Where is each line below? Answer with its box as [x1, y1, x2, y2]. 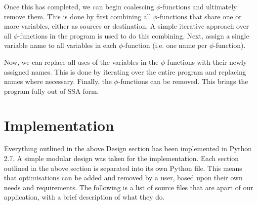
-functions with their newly [165, 56, 247, 67]
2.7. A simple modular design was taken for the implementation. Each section [4, 153, 239, 164]
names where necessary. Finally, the [4, 76, 112, 86]
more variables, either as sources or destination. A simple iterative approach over [4, 21, 249, 31]
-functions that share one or [157, 11, 242, 21]
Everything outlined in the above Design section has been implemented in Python [4, 143, 252, 154]
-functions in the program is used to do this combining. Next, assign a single [17, 30, 249, 41]
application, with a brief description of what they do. [4, 192, 165, 202]
